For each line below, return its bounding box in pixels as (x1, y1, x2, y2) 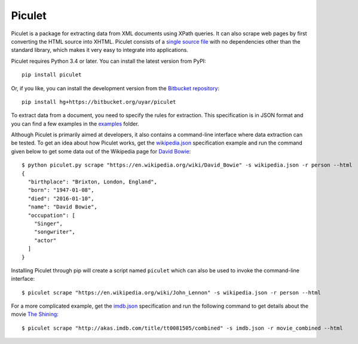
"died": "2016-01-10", (27, 195, 94, 202)
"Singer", (33, 220, 63, 227)
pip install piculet (22, 72, 82, 78)
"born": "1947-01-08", (27, 187, 94, 193)
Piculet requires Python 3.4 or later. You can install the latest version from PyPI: (11, 57, 206, 64)
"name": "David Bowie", (27, 204, 98, 210)
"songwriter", (33, 229, 76, 235)
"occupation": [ (27, 212, 76, 219)
